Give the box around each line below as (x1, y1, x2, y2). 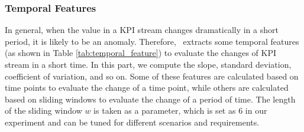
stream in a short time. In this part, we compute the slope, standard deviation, (5, 58, 292, 70)
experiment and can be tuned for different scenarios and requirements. (5, 115, 260, 128)
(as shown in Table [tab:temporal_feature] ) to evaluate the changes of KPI (5, 47, 277, 59)
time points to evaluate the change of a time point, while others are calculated (5, 81, 289, 94)
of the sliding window (5, 104, 82, 117)
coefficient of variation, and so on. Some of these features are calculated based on (5, 70, 299, 82)
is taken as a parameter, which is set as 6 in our (93, 104, 267, 117)
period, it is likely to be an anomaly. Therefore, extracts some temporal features (5, 35, 299, 47)
